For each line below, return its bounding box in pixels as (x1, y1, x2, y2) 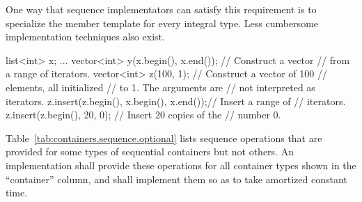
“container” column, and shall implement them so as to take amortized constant (6, 171, 347, 186)
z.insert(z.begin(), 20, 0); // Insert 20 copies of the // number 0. (6, 107, 281, 122)
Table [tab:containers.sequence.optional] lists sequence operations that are (6, 130, 322, 145)
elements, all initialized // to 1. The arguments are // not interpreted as (6, 79, 315, 94)
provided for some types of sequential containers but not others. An (6, 144, 294, 159)
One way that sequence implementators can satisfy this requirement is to (6, 2, 317, 16)
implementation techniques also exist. (6, 29, 165, 44)
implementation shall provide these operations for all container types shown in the (6, 157, 356, 172)
